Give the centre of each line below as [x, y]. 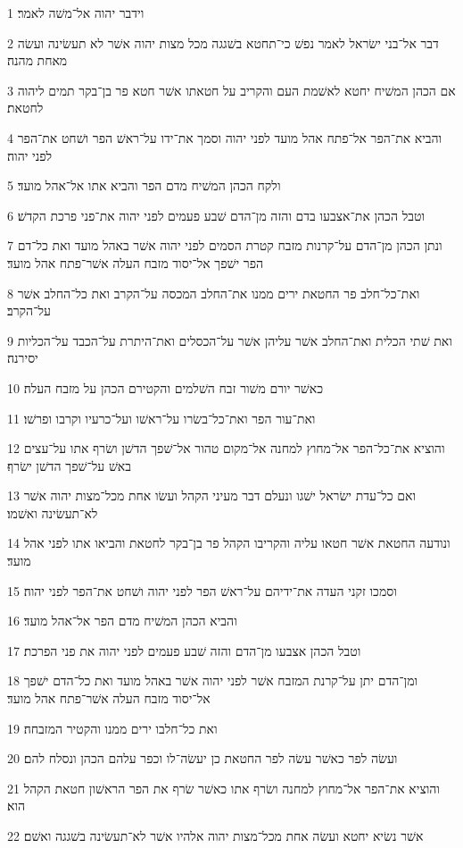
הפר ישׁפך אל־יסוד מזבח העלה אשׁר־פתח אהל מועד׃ [136, 262]
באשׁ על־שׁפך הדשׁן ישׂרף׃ [69, 465]
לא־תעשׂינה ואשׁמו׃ [53, 512]
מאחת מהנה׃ [37, 60]
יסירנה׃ [23, 358]
